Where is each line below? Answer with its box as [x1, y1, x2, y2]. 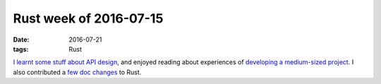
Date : [13, 35, 30, 44]
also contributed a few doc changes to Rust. [13, 68, 142, 76]
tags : [13, 44, 29, 53]
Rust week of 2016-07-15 [13, 11, 164, 26]
